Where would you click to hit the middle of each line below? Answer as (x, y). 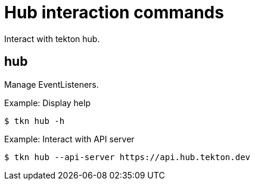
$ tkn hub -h (35, 121)
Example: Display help (47, 103)
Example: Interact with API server (69, 139)
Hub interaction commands (114, 12)
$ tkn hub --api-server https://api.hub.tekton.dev (128, 157)
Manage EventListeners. (52, 84)
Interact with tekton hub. (52, 39)
